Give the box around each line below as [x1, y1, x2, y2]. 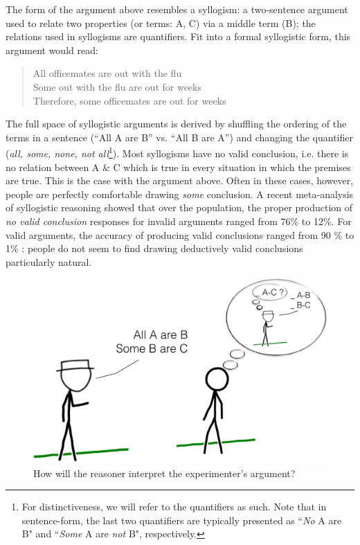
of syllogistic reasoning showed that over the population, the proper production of [6, 200, 353, 215]
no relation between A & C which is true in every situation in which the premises [6, 159, 351, 174]
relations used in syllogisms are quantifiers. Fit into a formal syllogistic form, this [6, 29, 351, 44]
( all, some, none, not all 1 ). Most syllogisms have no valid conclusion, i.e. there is [6, 144, 349, 160]
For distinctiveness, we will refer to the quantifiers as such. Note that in [21, 499, 327, 514]
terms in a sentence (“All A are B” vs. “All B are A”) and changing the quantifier [6, 129, 353, 144]
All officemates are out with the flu [33, 66, 182, 80]
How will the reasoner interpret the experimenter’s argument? [33, 465, 296, 480]
